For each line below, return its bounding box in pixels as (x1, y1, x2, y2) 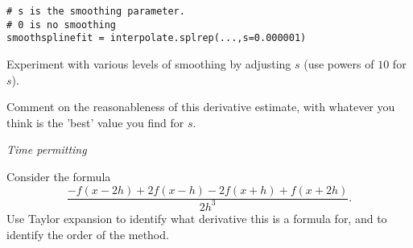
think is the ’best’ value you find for (6, 114, 184, 130)
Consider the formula (6, 167, 111, 184)
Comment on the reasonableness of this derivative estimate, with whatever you (6, 98, 395, 115)
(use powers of (304, 55, 374, 72)
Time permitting (6, 141, 87, 158)
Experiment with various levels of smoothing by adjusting (6, 55, 291, 72)
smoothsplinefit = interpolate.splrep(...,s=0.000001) (6, 32, 307, 44)
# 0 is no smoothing (6, 19, 117, 31)
